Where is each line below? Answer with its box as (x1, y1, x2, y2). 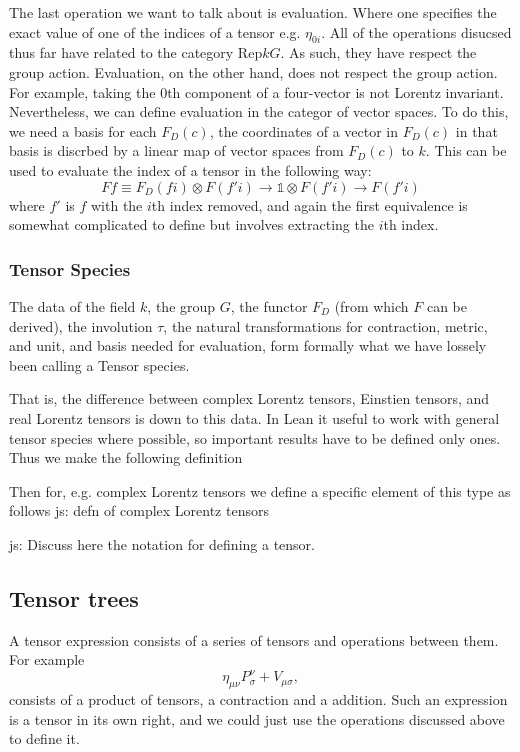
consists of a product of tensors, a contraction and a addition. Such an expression (9, 689, 508, 710)
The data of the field (9, 295, 136, 316)
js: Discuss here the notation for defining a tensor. (9, 533, 315, 554)
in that (455, 120, 498, 141)
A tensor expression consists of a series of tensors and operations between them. (9, 629, 499, 650)
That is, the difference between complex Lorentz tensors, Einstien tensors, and (9, 388, 490, 409)
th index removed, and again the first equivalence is (151, 194, 468, 215)
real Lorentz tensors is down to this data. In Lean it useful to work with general (9, 407, 500, 428)
